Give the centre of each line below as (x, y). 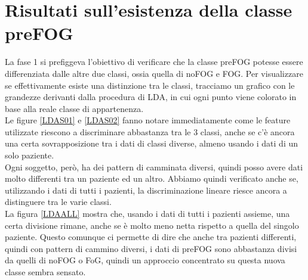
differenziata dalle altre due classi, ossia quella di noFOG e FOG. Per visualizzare (154, 73)
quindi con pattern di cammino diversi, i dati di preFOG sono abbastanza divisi (151, 248)
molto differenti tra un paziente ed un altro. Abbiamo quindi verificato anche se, (152, 178)
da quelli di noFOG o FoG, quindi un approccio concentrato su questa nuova (145, 260)
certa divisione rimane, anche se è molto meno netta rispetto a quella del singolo (152, 225)
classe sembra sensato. (45, 272)
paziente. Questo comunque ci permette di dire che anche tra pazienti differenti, (151, 237)
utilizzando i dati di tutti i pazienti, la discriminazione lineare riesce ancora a (146, 190)
